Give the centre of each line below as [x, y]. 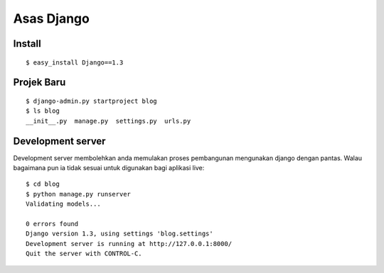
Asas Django [52, 18]
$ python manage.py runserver [79, 194]
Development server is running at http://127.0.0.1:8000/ [129, 244]
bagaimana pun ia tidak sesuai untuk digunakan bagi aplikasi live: [109, 168]
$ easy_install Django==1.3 [75, 62]
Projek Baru [39, 83]
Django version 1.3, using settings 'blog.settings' [119, 234]
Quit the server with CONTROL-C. [84, 254]
